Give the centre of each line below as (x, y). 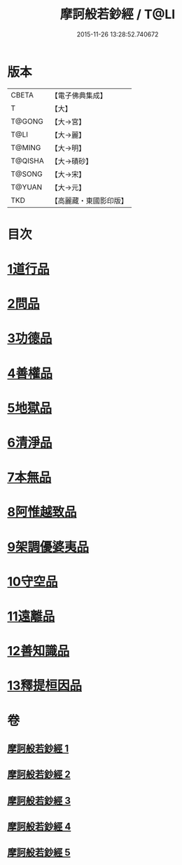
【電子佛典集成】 (79, 95)
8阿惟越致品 (42, 512)
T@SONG (27, 174)
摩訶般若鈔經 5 (39, 853)
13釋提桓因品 (45, 686)
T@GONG (27, 121)
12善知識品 (38, 651)
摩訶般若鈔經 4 (39, 827)
